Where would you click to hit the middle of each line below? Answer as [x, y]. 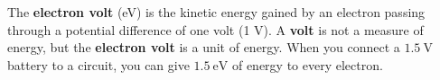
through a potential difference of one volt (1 [129, 29]
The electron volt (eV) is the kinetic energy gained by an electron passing [216, 12]
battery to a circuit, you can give [98, 64]
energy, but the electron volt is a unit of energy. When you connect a [204, 47]
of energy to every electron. [307, 64]
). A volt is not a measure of [343, 29]
